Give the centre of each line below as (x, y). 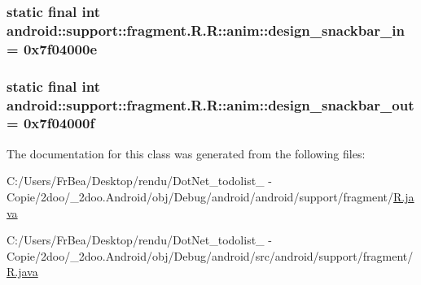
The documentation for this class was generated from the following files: (186, 153)
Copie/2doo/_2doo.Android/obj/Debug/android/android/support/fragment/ (200, 196)
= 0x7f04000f (51, 123)
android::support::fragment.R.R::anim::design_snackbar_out (210, 104)
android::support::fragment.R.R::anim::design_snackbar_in (206, 30)
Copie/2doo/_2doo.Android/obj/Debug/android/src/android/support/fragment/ (210, 255)
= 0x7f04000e (52, 48)
